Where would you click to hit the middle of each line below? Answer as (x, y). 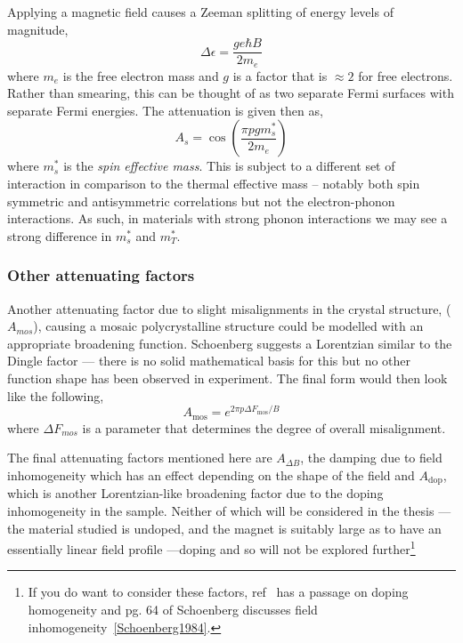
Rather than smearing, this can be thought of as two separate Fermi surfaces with (231, 93)
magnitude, (38, 29)
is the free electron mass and (141, 75)
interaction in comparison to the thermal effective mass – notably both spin (214, 184)
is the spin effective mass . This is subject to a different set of (229, 166)
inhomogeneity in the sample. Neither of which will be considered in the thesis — (229, 510)
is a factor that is (280, 75)
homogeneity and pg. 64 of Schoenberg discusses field (173, 610)
